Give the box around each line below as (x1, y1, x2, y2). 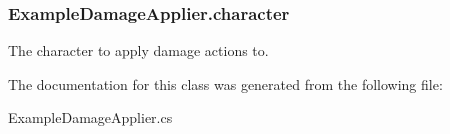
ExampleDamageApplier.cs (8, 107, 173, 128)
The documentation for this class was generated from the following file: (8, 73, 443, 94)
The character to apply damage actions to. (8, 40, 269, 61)
